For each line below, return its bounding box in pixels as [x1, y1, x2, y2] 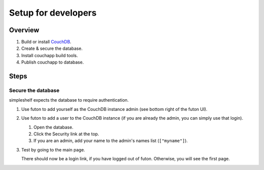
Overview [9, 26, 40, 34]
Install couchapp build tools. [21, 52, 78, 58]
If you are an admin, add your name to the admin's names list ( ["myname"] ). [33, 138, 188, 144]
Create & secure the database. [21, 45, 83, 51]
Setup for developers [9, 7, 97, 18]
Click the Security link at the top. [33, 131, 99, 137]
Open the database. [33, 124, 73, 130]
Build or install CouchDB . [21, 39, 72, 45]
